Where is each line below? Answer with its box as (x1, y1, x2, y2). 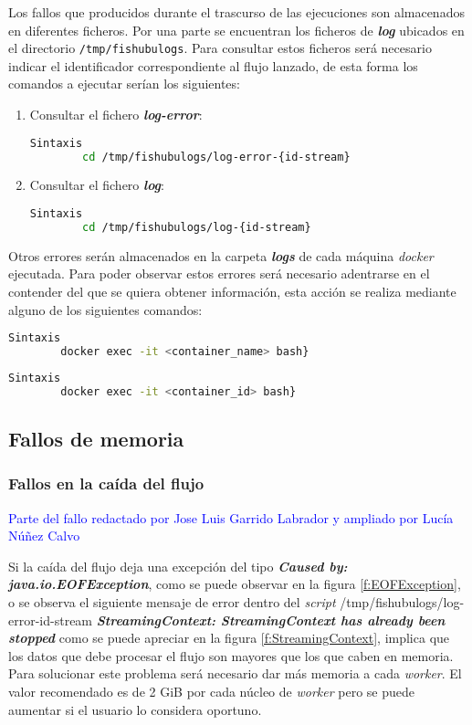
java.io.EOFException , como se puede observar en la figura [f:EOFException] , (8, 574, 461, 594)
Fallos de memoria (8, 424, 184, 452)
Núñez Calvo (8, 526, 80, 545)
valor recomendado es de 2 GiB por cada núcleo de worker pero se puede (8, 681, 414, 700)
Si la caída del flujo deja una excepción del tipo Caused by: (8, 556, 348, 575)
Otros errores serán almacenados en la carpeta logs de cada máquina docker (8, 246, 434, 265)
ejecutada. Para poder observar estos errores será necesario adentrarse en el (8, 264, 430, 283)
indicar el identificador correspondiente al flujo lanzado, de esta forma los (8, 56, 418, 75)
